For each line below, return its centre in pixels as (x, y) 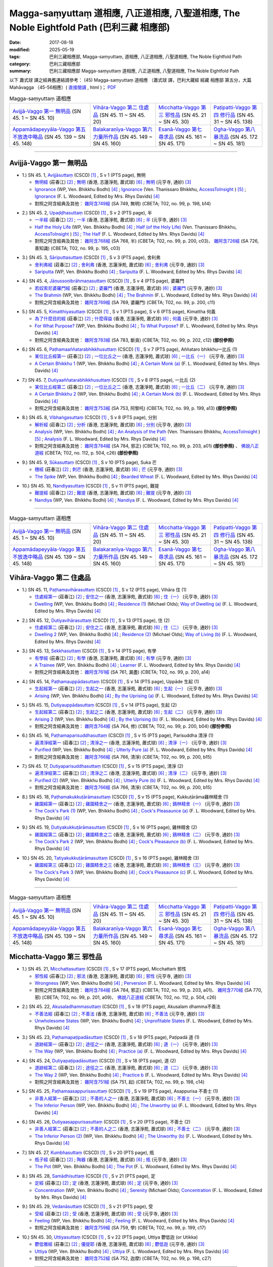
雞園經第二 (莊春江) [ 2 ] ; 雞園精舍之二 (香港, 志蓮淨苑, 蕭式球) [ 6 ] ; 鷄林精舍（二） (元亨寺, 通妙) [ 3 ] (137, 834)
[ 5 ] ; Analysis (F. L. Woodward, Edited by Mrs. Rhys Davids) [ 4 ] (100, 439)
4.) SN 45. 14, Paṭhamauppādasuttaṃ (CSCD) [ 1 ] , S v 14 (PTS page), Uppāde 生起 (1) (111, 681)
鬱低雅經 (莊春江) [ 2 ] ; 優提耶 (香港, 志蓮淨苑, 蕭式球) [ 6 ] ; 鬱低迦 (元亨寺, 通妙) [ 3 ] (120, 1244)
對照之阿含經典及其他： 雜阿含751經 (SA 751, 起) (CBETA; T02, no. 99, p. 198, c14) (120, 1082)
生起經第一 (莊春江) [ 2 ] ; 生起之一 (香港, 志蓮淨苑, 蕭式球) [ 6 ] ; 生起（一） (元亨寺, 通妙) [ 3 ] (128, 689)
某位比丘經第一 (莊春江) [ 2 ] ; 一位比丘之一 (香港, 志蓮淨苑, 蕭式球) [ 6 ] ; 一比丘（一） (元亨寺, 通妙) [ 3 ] (140, 356)
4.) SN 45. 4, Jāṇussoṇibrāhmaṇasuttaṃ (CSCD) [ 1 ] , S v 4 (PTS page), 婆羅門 (103, 281)
